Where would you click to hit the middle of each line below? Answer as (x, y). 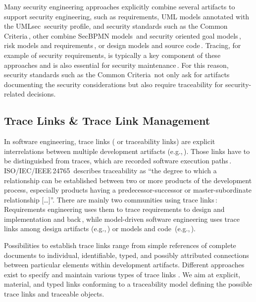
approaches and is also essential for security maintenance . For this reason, (116, 65)
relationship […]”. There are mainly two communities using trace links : (111, 199)
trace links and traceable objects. (54, 294)
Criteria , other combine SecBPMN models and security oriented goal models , (123, 35)
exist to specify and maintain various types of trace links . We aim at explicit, (122, 274)
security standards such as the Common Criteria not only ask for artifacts (117, 75)
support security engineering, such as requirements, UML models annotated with (127, 16)
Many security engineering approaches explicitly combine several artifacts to (120, 6)
